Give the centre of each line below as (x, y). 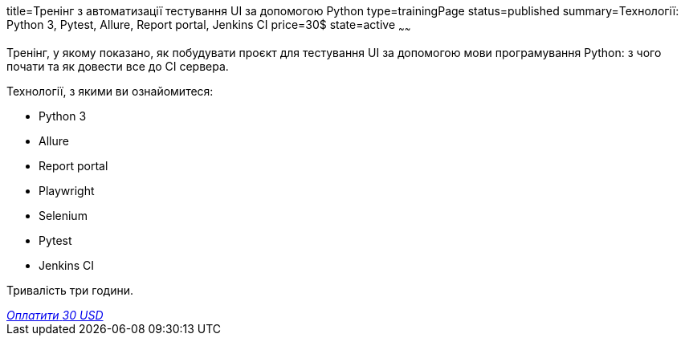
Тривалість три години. (70, 290)
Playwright (67, 190)
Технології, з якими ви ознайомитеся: (110, 91)
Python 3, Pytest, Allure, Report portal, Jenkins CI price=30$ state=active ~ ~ (209, 26)
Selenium (63, 215)
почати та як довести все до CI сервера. (118, 66)
